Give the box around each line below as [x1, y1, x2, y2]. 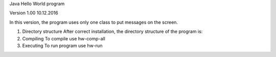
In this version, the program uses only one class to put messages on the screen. [9, 19, 178, 25]
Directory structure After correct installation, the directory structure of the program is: [22, 28, 203, 35]
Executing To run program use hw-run [22, 42, 103, 48]
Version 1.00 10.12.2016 [9, 10, 58, 16]
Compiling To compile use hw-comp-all [22, 35, 106, 41]
